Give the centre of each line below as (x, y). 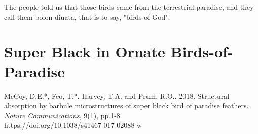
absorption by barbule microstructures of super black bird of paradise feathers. (126, 105)
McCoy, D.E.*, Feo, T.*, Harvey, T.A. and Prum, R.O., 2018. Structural (117, 95)
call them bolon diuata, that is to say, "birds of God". (87, 16)
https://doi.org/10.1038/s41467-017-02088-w (73, 125)
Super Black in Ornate (85, 51)
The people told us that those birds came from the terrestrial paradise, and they (129, 7)
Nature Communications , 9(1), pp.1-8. (63, 115)
